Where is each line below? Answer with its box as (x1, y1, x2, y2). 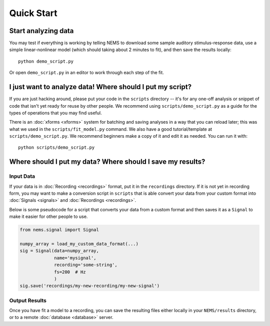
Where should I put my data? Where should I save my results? (9, 158, 205, 166)
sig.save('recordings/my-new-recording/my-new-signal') (19, 283, 160, 289)
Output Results (9, 297, 47, 304)
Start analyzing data (9, 27, 74, 35)
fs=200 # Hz (54, 269, 86, 275)
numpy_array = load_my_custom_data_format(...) (19, 241, 138, 246)
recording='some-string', (54, 262, 117, 268)
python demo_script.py (18, 58, 74, 64)
